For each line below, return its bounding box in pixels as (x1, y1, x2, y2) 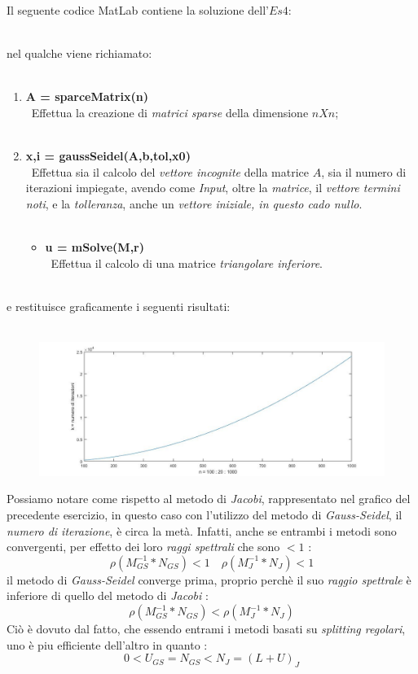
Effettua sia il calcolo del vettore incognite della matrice (31, 163, 310, 180)
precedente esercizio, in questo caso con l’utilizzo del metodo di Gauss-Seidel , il (7, 506, 403, 523)
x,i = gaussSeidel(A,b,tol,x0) (25, 147, 191, 164)
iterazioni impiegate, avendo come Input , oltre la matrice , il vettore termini (25, 179, 400, 196)
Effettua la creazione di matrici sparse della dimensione (31, 103, 309, 120)
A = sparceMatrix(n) (25, 88, 148, 105)
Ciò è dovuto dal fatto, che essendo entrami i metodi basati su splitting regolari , (7, 620, 406, 637)
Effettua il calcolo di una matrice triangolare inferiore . (51, 254, 323, 271)
